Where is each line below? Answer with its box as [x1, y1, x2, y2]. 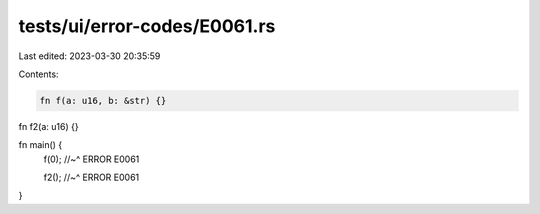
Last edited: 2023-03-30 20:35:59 [18, 50, 161, 62]
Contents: [18, 68, 59, 80]
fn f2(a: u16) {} [18, 120, 79, 132]
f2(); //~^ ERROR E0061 [43, 171, 140, 184]
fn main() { [18, 139, 63, 151]
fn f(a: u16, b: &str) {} [39, 95, 167, 106]
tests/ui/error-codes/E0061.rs [18, 15, 276, 37]
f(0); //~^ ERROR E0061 [43, 153, 140, 165]
